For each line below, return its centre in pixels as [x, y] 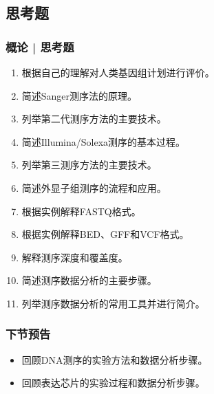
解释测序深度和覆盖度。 [75, 257]
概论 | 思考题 [40, 46]
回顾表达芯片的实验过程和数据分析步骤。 [113, 383]
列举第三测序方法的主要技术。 [89, 165]
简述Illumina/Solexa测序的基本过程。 [104, 141]
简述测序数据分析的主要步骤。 [89, 280]
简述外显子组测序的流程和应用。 [94, 187]
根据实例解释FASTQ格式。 [81, 211]
